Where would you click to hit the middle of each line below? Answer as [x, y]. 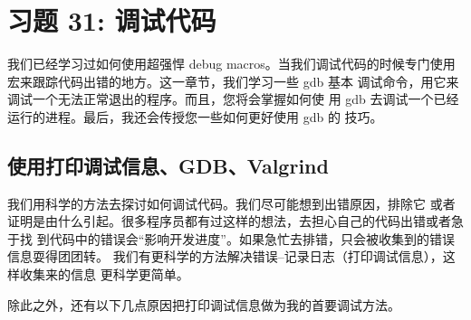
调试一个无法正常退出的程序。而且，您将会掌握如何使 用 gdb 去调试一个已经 [233, 99]
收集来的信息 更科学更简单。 [104, 274]
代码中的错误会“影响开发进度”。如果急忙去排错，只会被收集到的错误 [252, 238]
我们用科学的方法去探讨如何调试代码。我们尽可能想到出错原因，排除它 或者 [231, 203]
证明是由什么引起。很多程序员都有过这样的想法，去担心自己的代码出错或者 [229, 221]
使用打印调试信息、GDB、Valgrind [168, 165]
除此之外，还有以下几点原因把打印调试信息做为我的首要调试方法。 [204, 304]
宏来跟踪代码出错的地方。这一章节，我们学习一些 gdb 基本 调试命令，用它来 [233, 81]
